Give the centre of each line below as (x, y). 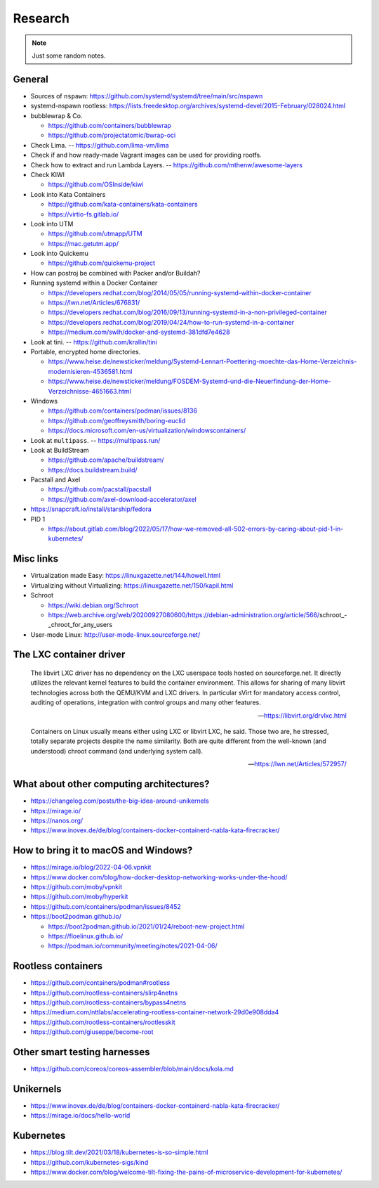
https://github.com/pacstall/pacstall (100, 489)
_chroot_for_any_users (80, 625)
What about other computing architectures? (111, 784)
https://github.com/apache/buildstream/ (106, 460)
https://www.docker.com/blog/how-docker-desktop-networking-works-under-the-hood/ (159, 877)
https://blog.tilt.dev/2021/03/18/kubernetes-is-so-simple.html (119, 1152)
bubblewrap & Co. (57, 115)
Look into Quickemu (60, 254)
